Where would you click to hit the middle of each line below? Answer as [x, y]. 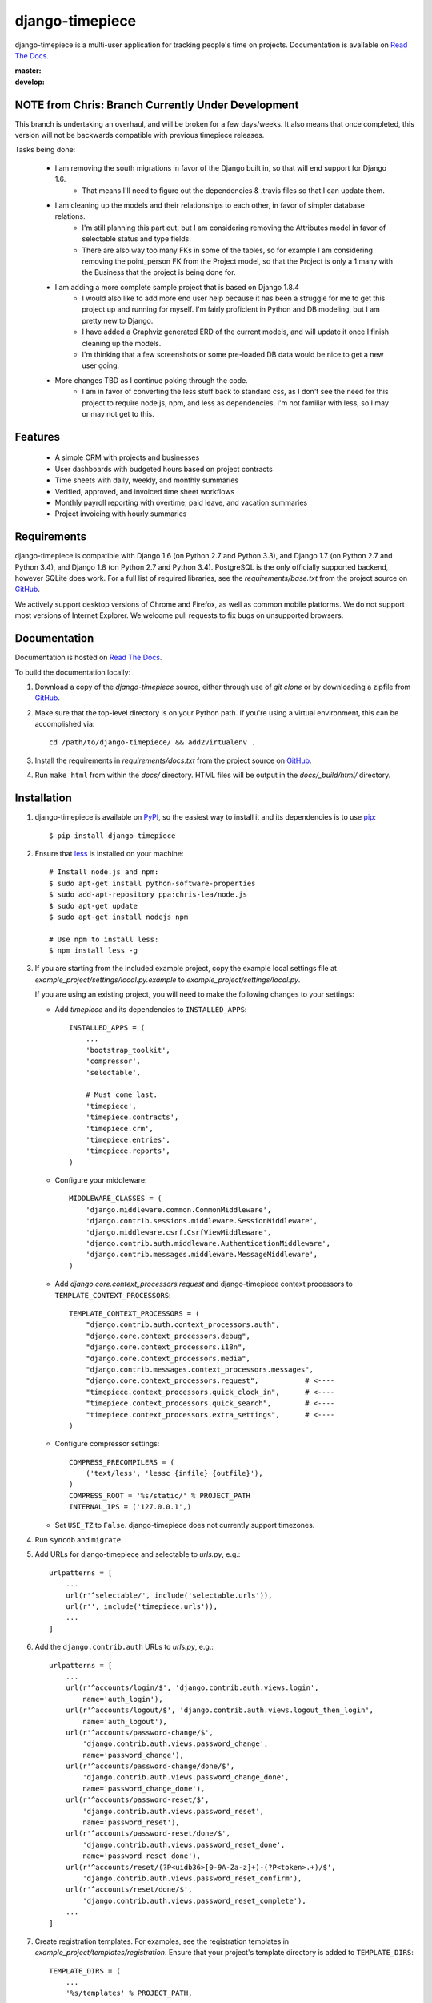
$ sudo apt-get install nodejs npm [119, 917]
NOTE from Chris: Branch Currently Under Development [157, 105]
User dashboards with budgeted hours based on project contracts [164, 469]
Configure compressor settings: [107, 1444]
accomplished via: [65, 724]
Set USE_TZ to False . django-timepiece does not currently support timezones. [185, 1525]
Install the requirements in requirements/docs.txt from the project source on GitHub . [173, 760]
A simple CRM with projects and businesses [127, 457]
